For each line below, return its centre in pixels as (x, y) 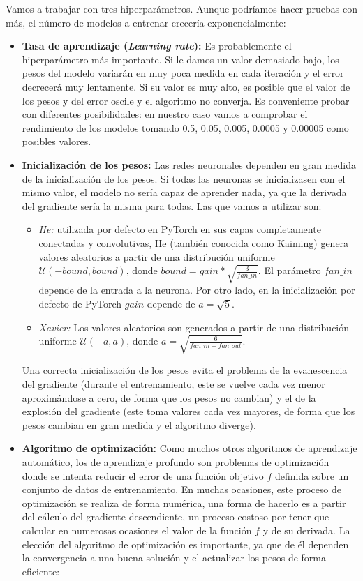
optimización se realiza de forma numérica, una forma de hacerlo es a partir (184, 503)
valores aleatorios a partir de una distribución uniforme (157, 256)
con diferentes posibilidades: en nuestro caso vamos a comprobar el (165, 114)
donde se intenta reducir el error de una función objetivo (143, 475)
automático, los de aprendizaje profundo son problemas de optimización (176, 461)
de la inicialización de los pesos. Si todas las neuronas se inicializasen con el (184, 178)
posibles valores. (57, 141)
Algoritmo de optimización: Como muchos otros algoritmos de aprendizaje (190, 448)
